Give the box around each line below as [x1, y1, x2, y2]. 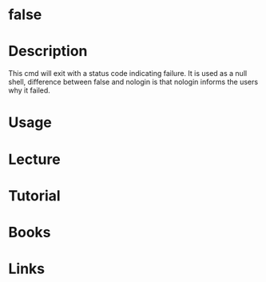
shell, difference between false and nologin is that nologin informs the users [8, 77, 258, 87]
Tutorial [8, 186, 62, 205]
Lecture [8, 150, 62, 169]
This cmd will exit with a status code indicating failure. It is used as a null [8, 69, 248, 78]
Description [8, 42, 88, 61]
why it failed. [8, 85, 50, 95]
